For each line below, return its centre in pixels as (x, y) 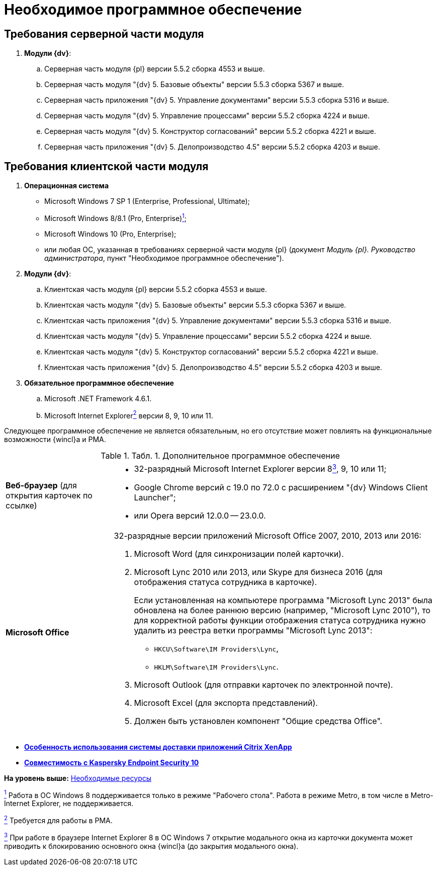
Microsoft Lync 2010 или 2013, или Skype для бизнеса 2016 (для (258, 572)
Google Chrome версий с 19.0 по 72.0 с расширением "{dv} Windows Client (281, 487)
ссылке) (21, 505)
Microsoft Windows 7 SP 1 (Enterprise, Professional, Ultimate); (147, 201)
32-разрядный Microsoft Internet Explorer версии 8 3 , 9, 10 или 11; (260, 468)
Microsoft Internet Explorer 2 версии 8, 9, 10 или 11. (129, 415)
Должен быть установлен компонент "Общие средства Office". (258, 721)
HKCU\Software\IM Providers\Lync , (216, 648)
